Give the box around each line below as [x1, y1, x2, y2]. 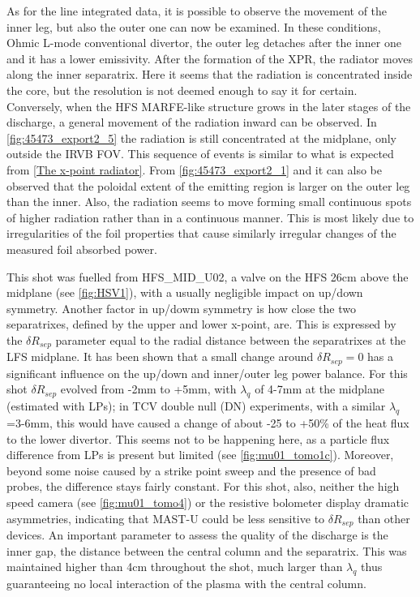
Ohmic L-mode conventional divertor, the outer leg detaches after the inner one [6, 34, 401, 51]
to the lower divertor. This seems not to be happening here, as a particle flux [6, 430, 390, 447]
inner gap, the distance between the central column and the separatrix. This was [6, 542, 407, 559]
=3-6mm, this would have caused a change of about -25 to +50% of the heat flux [6, 414, 409, 431]
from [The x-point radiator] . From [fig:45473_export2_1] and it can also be [6, 161, 382, 178]
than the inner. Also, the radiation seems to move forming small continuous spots [6, 193, 412, 210]
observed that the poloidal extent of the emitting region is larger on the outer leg [6, 177, 410, 194]
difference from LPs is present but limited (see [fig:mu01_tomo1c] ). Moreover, [6, 446, 394, 463]
